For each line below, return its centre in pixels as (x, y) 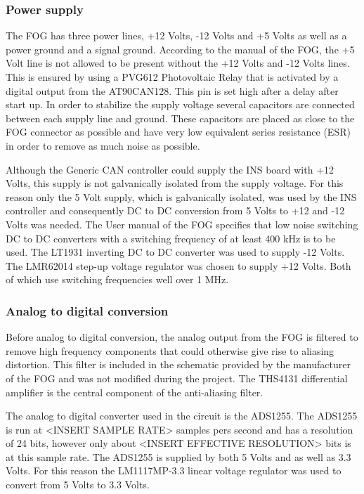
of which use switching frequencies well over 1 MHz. (117, 279)
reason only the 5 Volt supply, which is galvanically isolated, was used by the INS (181, 196)
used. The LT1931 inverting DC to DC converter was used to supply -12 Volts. (175, 252)
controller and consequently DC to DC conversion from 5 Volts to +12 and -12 (175, 210)
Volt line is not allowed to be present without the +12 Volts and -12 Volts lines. (178, 63)
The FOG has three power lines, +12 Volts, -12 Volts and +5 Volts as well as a (176, 35)
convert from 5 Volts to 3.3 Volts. (78, 485)
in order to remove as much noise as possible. (103, 145)
